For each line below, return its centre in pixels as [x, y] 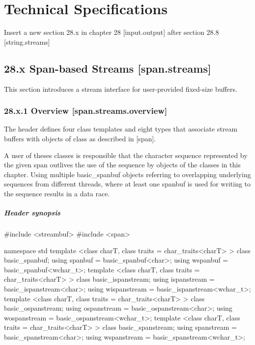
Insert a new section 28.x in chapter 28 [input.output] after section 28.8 [112, 32]
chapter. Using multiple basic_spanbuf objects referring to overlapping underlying [127, 174]
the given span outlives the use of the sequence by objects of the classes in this [122, 165]
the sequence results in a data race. [57, 193]
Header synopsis [32, 213]
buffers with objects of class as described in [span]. [80, 138]
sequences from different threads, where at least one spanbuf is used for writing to [127, 184]
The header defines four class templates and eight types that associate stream [121, 129]
